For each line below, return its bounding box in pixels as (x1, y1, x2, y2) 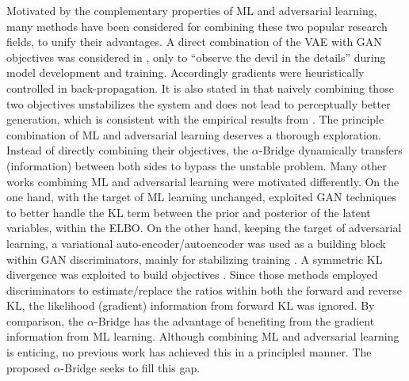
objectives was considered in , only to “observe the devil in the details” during (6, 48, 386, 65)
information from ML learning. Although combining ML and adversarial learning (6, 328, 399, 345)
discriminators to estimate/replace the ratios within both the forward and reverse (6, 281, 402, 298)
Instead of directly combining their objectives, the (6, 142, 249, 158)
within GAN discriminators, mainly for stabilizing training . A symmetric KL (6, 250, 383, 267)
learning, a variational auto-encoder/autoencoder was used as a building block (6, 234, 386, 251)
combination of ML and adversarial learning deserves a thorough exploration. (6, 126, 381, 143)
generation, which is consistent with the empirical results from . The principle (6, 111, 384, 128)
